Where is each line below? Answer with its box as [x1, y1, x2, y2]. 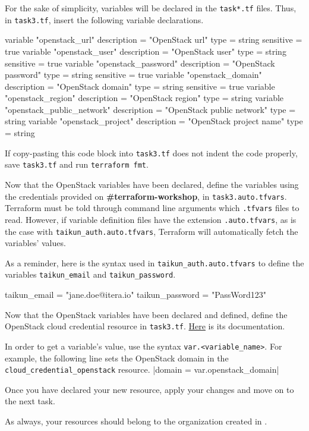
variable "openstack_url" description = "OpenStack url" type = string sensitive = [5, 33, 302, 46]
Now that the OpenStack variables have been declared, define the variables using [5, 178, 299, 190]
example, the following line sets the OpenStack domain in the [5, 351, 229, 364]
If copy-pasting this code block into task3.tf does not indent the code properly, [5, 146, 298, 159]
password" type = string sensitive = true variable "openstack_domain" [5, 68, 262, 81]
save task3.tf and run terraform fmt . [5, 158, 149, 171]
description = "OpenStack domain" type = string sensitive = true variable [5, 80, 275, 92]
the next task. [5, 395, 55, 407]
